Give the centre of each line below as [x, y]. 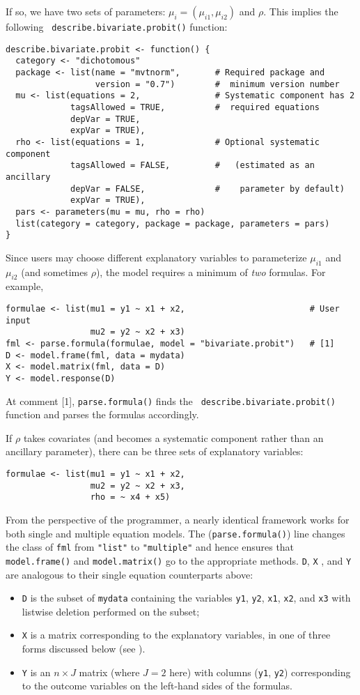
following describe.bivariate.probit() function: [117, 26]
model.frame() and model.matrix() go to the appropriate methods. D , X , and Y [179, 560]
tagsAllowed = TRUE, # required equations [195, 107]
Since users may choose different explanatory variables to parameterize [156, 257]
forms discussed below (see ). [84, 649]
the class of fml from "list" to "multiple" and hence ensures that [150, 547]
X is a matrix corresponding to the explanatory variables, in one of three [176, 635]
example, [25, 286]
